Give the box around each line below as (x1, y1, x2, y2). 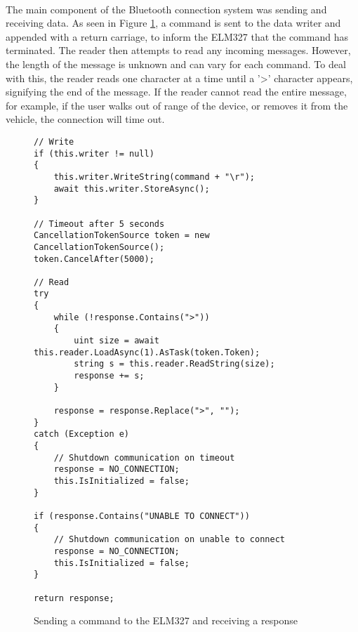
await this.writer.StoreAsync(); (53, 183, 210, 194)
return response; (34, 593, 114, 603)
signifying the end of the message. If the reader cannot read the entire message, (6, 84, 347, 99)
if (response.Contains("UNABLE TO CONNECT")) (34, 511, 250, 521)
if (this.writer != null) (34, 148, 154, 159)
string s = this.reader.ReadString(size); (74, 359, 275, 369)
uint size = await (74, 336, 159, 346)
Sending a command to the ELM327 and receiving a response (34, 613, 298, 628)
